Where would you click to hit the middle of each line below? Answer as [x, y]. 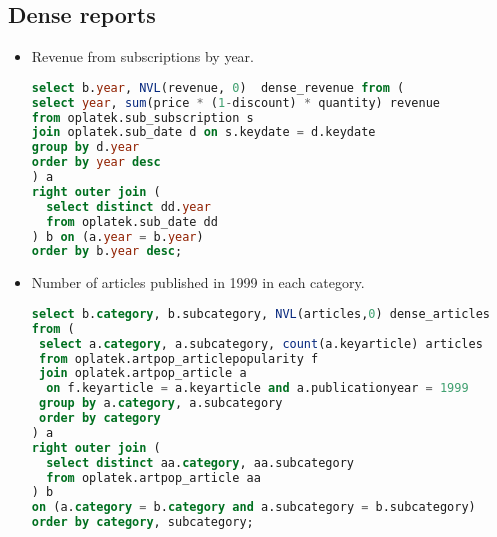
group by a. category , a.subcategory [160, 403]
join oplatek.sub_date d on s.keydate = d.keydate [203, 132]
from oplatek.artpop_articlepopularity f [178, 358]
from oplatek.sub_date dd [132, 221]
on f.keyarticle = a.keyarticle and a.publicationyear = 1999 [257, 388]
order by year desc [96, 162]
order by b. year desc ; [107, 251]
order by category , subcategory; [142, 522]
